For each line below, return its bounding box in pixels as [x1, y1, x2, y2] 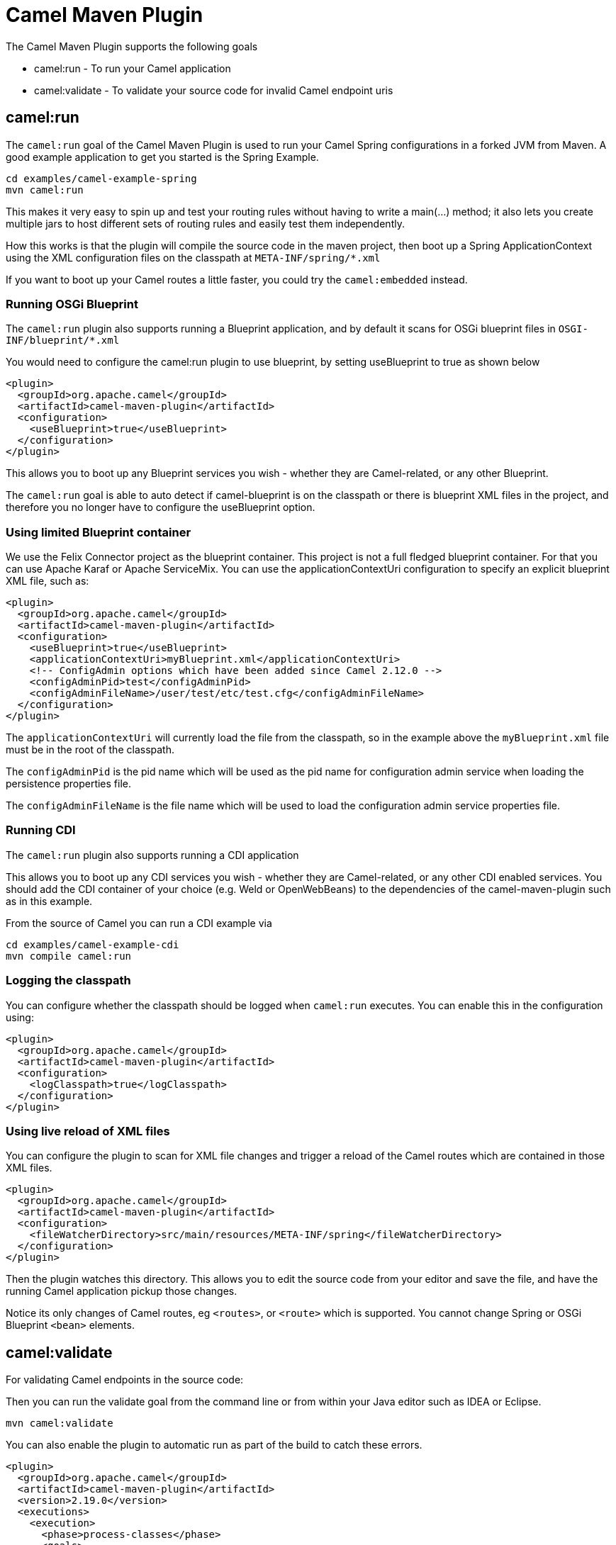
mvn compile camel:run [6, 950, 132, 962]
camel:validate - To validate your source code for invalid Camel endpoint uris [34, 84, 393, 96]
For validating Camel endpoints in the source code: [6, 1373, 244, 1386]
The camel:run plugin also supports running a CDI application [6, 848, 299, 861]
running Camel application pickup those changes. [6, 1285, 237, 1298]
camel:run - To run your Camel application [34, 62, 231, 74]
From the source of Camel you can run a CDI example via [6, 916, 272, 929]
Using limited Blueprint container [6, 524, 191, 539]
